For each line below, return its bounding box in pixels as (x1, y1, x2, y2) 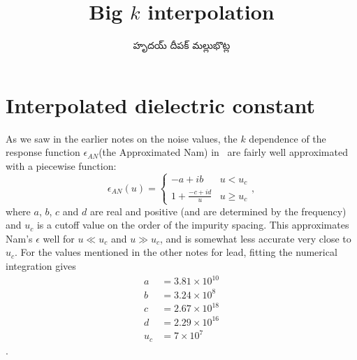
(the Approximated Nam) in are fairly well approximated (99, 145, 348, 159)
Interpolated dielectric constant (6, 90, 316, 119)
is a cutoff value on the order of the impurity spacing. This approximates (36, 217, 349, 232)
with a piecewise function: (6, 158, 117, 173)
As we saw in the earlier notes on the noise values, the (6, 131, 238, 145)
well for (43, 231, 75, 245)
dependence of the (249, 131, 326, 145)
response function (6, 145, 80, 159)
